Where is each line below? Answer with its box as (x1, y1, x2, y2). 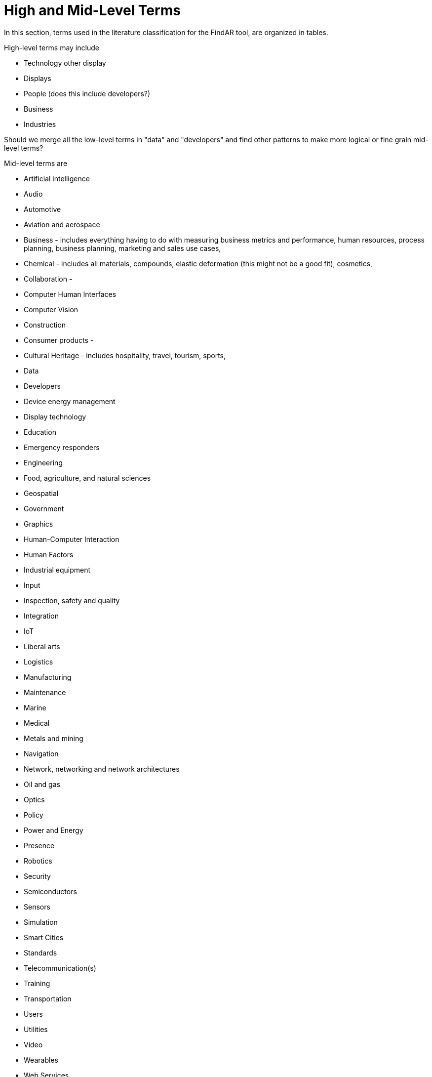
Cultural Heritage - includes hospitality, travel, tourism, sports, (24, 351, 226, 360)
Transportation (24, 994, 72, 1003)
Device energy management (24, 397, 116, 406)
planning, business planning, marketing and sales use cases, (24, 244, 221, 252)
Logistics (24, 657, 53, 666)
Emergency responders (24, 443, 100, 452)
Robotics (24, 856, 52, 865)
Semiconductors (24, 887, 77, 896)
